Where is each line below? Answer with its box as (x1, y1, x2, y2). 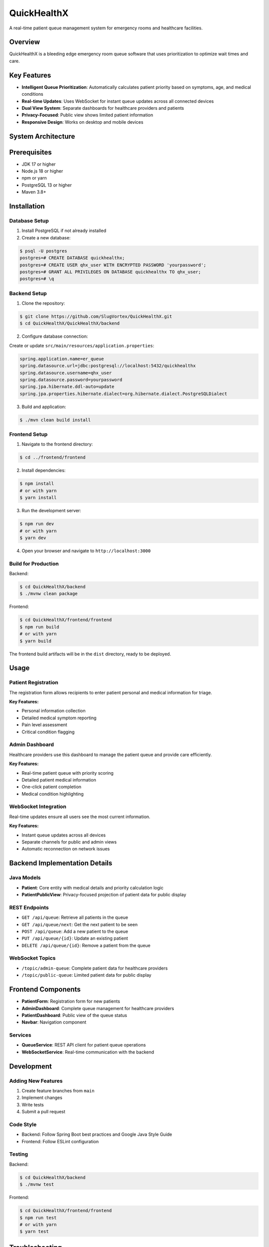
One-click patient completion (21, 784, 82, 790)
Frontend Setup (9, 431, 48, 438)
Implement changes (21, 1095, 62, 1101)
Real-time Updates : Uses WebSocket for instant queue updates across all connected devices (21, 98, 214, 104)
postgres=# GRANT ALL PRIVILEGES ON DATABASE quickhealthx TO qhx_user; (19, 269, 201, 274)
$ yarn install (19, 495, 57, 501)
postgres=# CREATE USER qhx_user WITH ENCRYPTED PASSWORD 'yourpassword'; (19, 262, 207, 268)
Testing (9, 1151, 28, 1158)
